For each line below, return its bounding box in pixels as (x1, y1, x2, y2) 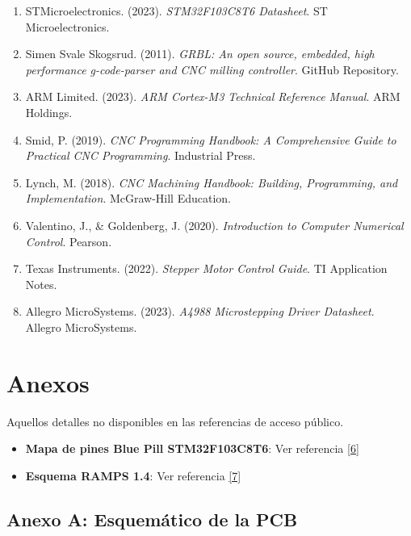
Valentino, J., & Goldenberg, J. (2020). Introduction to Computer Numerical (25, 216, 404, 233)
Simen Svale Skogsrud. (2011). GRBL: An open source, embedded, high (25, 45, 375, 62)
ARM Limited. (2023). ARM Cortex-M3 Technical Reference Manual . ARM (25, 88, 401, 105)
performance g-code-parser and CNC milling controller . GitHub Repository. (25, 61, 399, 77)
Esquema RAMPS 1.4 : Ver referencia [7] (25, 467, 241, 484)
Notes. (25, 275, 57, 292)
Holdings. (25, 103, 73, 120)
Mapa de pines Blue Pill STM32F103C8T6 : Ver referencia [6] (25, 440, 359, 457)
